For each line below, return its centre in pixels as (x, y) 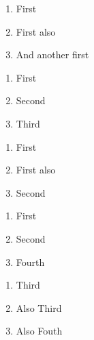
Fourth (30, 262)
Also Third (39, 307)
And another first (52, 54)
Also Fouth (39, 331)
